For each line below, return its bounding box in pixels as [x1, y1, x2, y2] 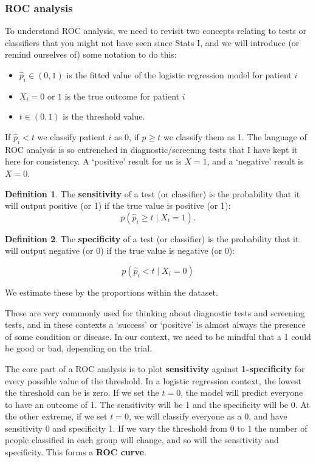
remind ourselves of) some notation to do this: [5, 48, 177, 61]
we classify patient [37, 130, 106, 143]
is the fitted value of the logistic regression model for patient [66, 69, 292, 81]
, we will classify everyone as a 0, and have [128, 410, 287, 423]
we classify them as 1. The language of [163, 130, 307, 143]
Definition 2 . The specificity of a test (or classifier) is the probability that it [5, 232, 299, 245]
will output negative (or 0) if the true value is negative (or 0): [5, 244, 235, 257]
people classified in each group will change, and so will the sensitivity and [5, 433, 279, 446]
